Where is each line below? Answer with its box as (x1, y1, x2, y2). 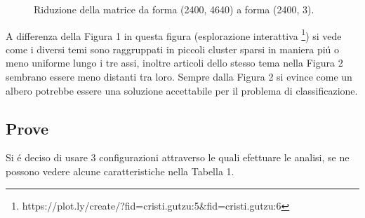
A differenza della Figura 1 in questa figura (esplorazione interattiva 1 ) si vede (6, 26, 342, 43)
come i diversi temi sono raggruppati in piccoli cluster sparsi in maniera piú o (6, 41, 340, 56)
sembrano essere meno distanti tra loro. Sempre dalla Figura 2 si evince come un (6, 69, 352, 84)
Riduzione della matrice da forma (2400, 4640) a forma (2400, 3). (34, 2, 314, 16)
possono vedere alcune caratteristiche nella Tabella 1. (6, 164, 234, 179)
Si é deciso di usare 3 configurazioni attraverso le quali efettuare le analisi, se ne (6, 150, 350, 165)
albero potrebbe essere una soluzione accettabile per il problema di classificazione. (6, 83, 358, 97)
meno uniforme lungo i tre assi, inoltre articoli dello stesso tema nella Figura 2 (6, 55, 343, 70)
